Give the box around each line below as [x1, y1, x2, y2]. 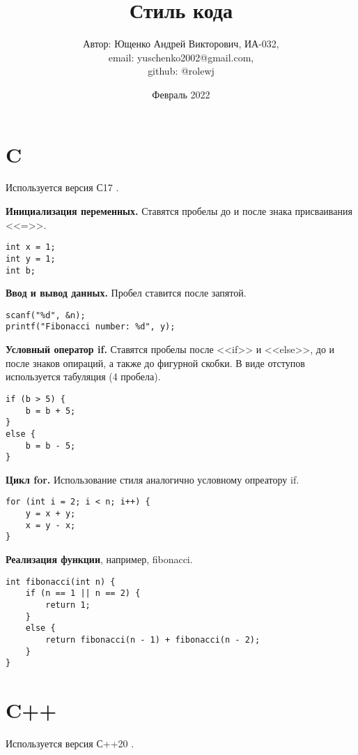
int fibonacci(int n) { [6, 576, 116, 587]
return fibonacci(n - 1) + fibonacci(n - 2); [45, 634, 260, 645]
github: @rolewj [148, 63, 215, 78]
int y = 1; [6, 253, 56, 264]
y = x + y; [25, 509, 76, 519]
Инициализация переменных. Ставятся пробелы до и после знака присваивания [6, 204, 352, 218]
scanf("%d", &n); [6, 310, 86, 320]
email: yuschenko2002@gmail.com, [108, 50, 254, 64]
